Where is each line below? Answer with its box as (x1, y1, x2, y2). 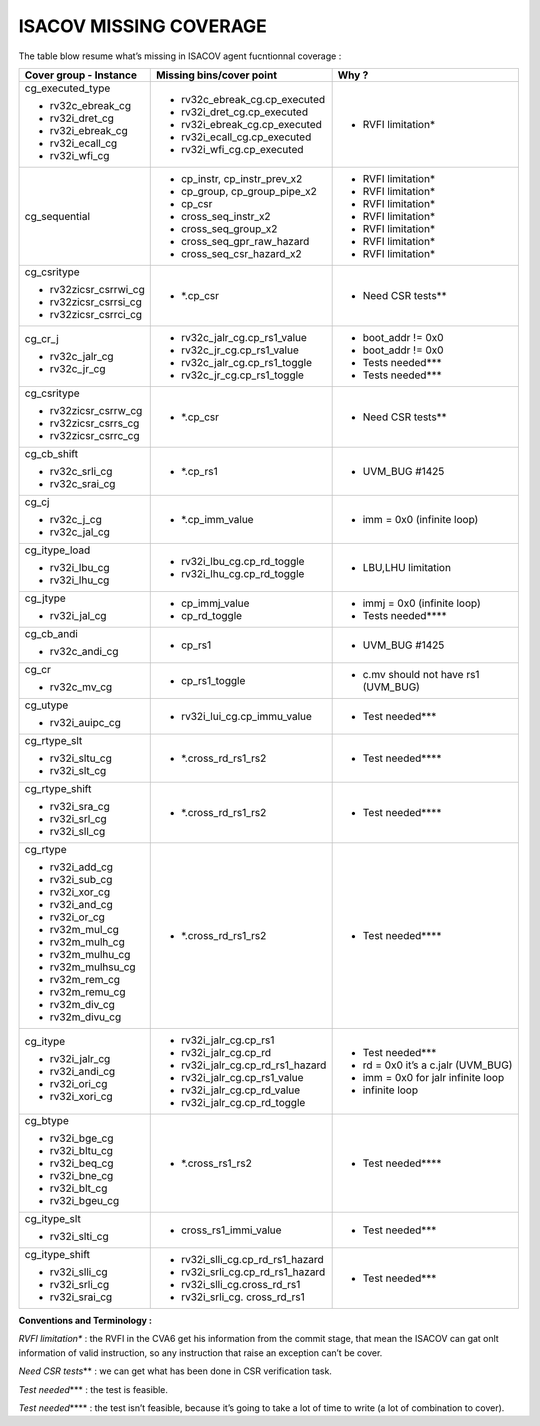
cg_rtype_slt (24, 733, 83, 747)
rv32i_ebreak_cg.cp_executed (180, 117, 322, 131)
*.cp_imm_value (180, 512, 254, 526)
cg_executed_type (24, 81, 111, 95)
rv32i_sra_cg (49, 799, 110, 813)
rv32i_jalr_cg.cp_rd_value (180, 1083, 301, 1097)
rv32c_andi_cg (49, 644, 119, 658)
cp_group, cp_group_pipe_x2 (180, 184, 317, 198)
